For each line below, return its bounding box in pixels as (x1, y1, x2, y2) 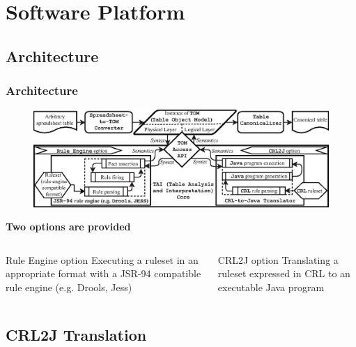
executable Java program (217, 279, 325, 294)
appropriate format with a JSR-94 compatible (6, 266, 201, 281)
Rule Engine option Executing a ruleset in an (6, 252, 199, 267)
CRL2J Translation (6, 323, 147, 345)
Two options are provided (6, 219, 131, 234)
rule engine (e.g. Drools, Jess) (6, 279, 132, 294)
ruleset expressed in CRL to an (217, 266, 350, 281)
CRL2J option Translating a (217, 252, 339, 267)
